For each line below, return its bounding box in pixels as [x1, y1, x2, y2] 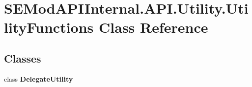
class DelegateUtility [4, 73, 73, 84]
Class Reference [99, 17, 208, 37]
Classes [4, 50, 41, 65]
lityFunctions [4, 17, 94, 37]
